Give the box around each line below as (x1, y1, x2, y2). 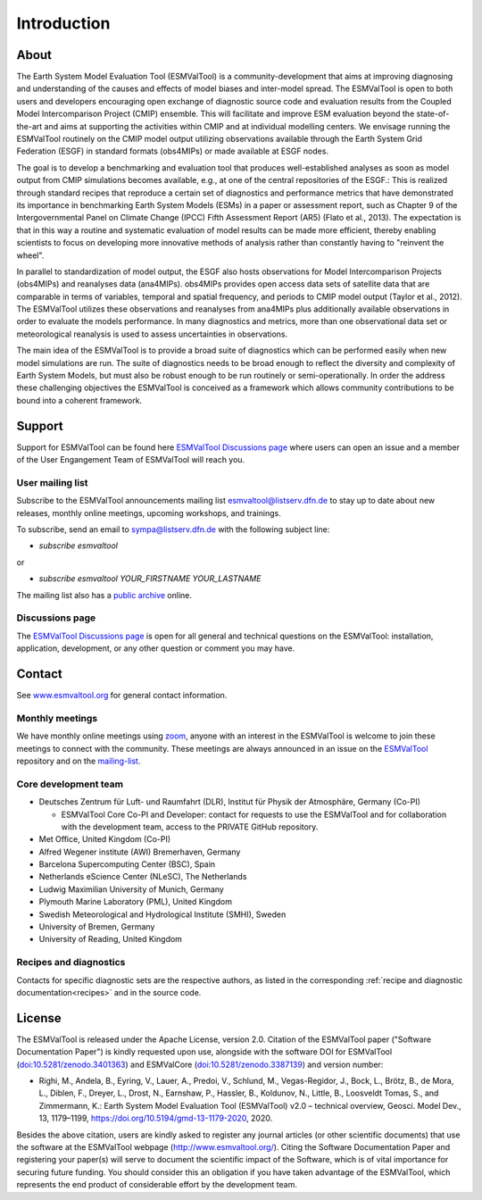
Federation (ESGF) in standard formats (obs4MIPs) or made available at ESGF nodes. (16, 146, 329, 156)
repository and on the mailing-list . (16, 755, 141, 766)
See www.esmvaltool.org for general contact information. (16, 690, 228, 701)
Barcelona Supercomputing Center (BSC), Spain (38, 859, 216, 870)
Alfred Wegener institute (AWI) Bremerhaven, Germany (38, 846, 241, 857)
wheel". (16, 250, 45, 261)
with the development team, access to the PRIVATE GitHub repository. (61, 821, 319, 832)
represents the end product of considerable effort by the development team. (16, 1179, 298, 1190)
